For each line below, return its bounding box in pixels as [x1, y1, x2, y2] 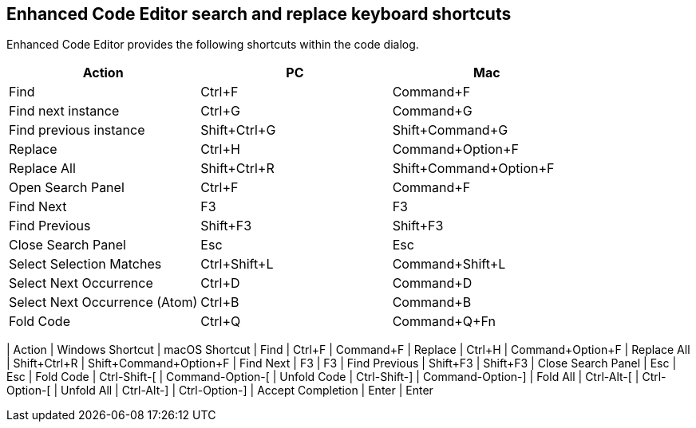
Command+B [392, 294, 472, 311]
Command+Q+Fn [392, 313, 496, 330]
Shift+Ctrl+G [200, 122, 276, 139]
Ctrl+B [200, 294, 239, 311]
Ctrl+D [200, 275, 240, 292]
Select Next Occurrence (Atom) [9, 294, 198, 311]
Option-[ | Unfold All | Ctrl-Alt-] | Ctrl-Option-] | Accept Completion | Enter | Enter [6, 383, 433, 398]
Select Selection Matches [9, 256, 162, 273]
